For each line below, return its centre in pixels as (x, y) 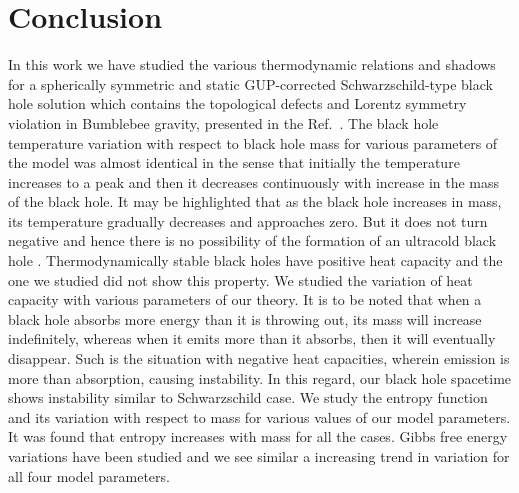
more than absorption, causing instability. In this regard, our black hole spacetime (260, 377)
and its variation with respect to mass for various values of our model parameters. (259, 416)
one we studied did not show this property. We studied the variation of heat (240, 279)
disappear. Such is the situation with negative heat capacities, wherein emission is (259, 358)
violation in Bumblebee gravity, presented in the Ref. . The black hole (223, 122)
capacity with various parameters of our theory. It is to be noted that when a (245, 299)
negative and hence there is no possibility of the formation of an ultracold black (252, 240)
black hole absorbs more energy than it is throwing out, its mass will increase (245, 318)
